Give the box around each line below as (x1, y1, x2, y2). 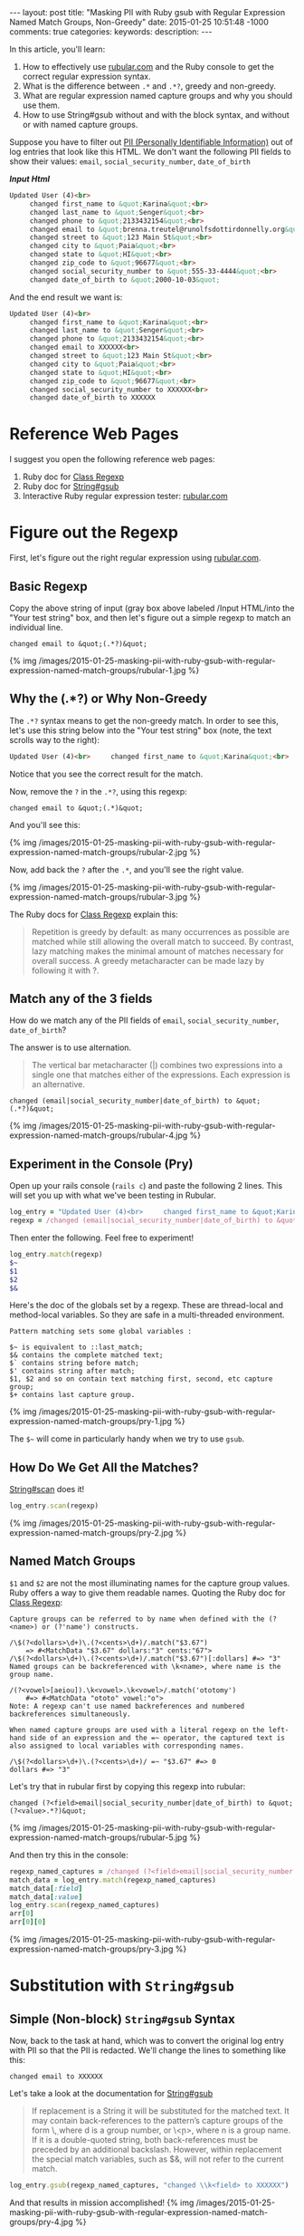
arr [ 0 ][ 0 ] (9, 1918, 47, 1927)
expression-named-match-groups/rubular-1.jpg (9, 664, 186, 676)
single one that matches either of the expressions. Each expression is (31, 1069, 291, 1080)
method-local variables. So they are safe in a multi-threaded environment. (9, 1309, 285, 1320)
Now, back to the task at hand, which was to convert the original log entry (9, 2036, 285, 2046)
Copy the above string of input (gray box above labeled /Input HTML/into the (9, 602, 295, 613)
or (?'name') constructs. (42, 1622, 140, 1632)
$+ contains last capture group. (9, 1391, 136, 1400)
